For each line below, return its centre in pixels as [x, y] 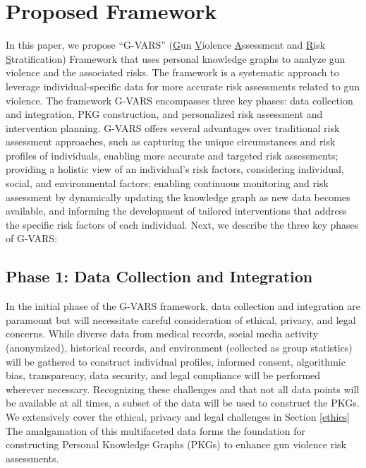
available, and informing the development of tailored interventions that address [176, 211]
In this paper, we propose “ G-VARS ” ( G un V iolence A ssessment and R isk [166, 45]
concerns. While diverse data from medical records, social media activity [162, 334]
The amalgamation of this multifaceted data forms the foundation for [155, 430]
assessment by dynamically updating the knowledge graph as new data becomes [178, 197]
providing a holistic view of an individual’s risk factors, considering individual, [175, 169]
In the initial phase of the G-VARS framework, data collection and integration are [183, 306]
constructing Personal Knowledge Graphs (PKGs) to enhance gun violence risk [176, 444]
